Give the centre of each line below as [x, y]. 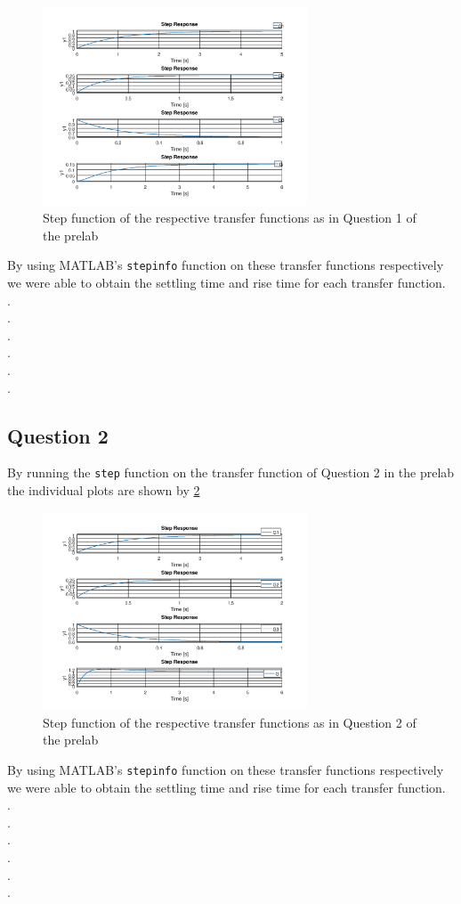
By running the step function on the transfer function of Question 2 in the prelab [231, 472]
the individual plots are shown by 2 [104, 490]
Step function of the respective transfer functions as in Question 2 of [230, 722]
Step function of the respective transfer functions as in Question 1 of [230, 218]
